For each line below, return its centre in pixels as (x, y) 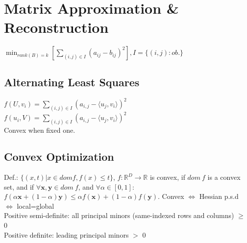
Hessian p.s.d (219, 196)
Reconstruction (56, 27)
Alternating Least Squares (72, 82)
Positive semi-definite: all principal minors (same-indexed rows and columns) (119, 215)
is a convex (224, 177)
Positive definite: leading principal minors (66, 234)
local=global (36, 206)
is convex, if (167, 177)
